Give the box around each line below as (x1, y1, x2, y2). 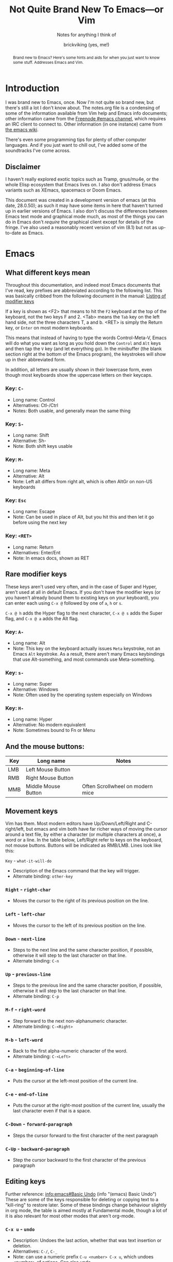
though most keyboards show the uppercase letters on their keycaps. (5, 372, 153, 378)
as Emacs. (22, 230, 44, 236)
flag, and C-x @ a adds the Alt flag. (5, 615, 79, 621)
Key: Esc (5, 497, 27, 504)
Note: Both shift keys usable (12, 443, 73, 449)
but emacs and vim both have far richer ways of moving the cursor (26, 826, 167, 832)
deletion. (12, 1243, 32, 1249)
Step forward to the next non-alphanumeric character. (12, 1018, 128, 1024)
